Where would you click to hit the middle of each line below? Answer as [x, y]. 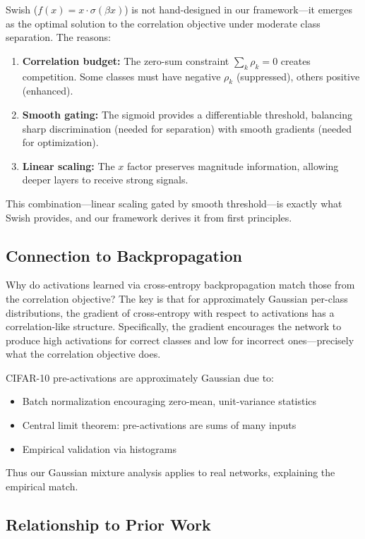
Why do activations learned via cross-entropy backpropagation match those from [180, 285]
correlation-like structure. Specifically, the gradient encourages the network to [174, 326]
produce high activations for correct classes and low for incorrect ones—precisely [180, 340]
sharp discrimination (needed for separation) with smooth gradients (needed [187, 128]
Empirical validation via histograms [100, 448]
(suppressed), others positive [298, 76]
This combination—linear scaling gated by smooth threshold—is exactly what [174, 203]
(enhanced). [48, 91]
